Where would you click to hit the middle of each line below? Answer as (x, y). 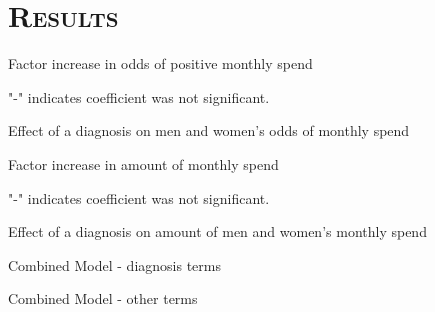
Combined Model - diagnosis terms (114, 264)
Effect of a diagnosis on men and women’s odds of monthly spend (209, 130)
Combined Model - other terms (103, 298)
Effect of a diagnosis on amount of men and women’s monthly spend (217, 231)
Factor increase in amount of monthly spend (143, 163)
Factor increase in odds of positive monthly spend (160, 63)
